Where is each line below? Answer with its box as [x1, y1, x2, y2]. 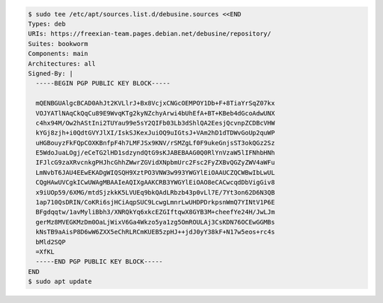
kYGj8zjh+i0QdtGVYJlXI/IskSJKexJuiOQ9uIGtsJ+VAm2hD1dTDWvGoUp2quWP [35, 129, 275, 137]
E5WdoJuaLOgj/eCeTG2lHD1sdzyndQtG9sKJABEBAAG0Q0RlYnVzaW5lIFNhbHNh [35, 149, 275, 157]
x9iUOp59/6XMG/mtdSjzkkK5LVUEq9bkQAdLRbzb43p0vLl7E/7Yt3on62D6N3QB [35, 188, 275, 196]
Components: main [28, 50, 89, 58]
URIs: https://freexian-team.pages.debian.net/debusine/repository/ [28, 30, 272, 38]
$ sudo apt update [28, 278, 92, 286]
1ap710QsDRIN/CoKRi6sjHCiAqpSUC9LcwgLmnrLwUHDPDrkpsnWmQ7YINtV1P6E [35, 198, 275, 207]
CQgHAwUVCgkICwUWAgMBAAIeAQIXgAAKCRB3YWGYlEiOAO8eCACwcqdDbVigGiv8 [35, 178, 275, 187]
